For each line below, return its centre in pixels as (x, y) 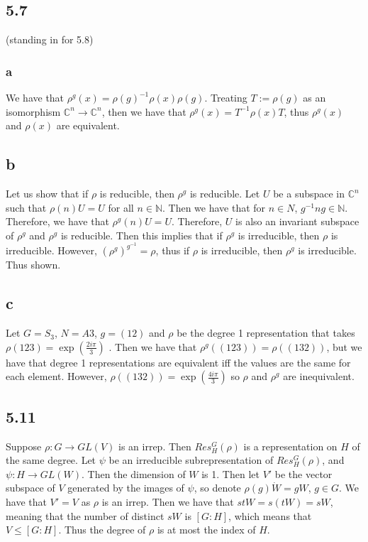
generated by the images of (126, 488)
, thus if (173, 250)
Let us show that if (47, 193)
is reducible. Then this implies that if (141, 235)
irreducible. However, (51, 250)
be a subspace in (309, 193)
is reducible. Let (225, 193)
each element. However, (56, 376)
